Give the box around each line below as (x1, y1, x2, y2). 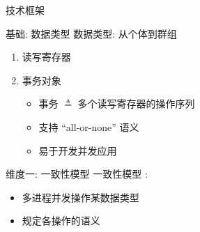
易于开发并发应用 (38, 143, 117, 157)
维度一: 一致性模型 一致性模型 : (6, 167, 148, 181)
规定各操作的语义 (22, 213, 100, 228)
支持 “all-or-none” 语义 (38, 119, 139, 134)
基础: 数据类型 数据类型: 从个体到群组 (6, 26, 177, 40)
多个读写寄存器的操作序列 (77, 96, 195, 111)
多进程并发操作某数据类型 (22, 190, 139, 204)
